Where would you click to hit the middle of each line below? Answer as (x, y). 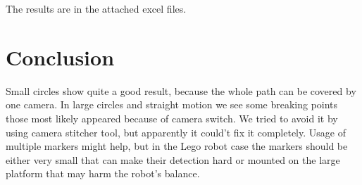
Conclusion (60, 57)
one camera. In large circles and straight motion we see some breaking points (172, 104)
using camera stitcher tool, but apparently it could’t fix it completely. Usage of (176, 132)
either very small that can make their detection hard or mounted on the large (173, 159)
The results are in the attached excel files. (96, 8)
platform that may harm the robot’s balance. (103, 173)
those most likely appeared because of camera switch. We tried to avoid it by (172, 118)
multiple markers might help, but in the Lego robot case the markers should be (177, 146)
